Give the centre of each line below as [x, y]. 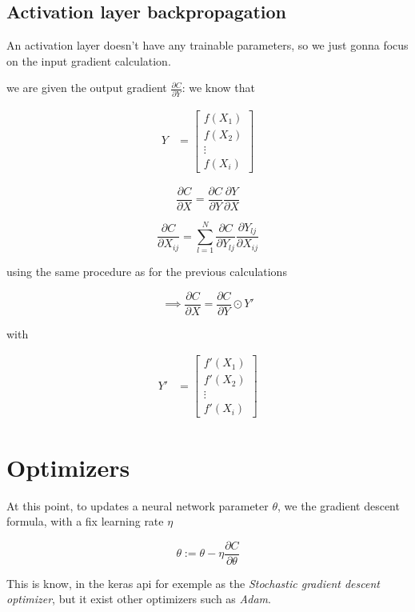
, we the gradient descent [339, 505]
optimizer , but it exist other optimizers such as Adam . [139, 599]
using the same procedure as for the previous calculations [147, 272]
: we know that [219, 88]
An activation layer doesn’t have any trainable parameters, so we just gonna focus [207, 45]
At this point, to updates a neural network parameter [138, 505]
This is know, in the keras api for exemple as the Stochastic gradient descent [193, 583]
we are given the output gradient [87, 88]
